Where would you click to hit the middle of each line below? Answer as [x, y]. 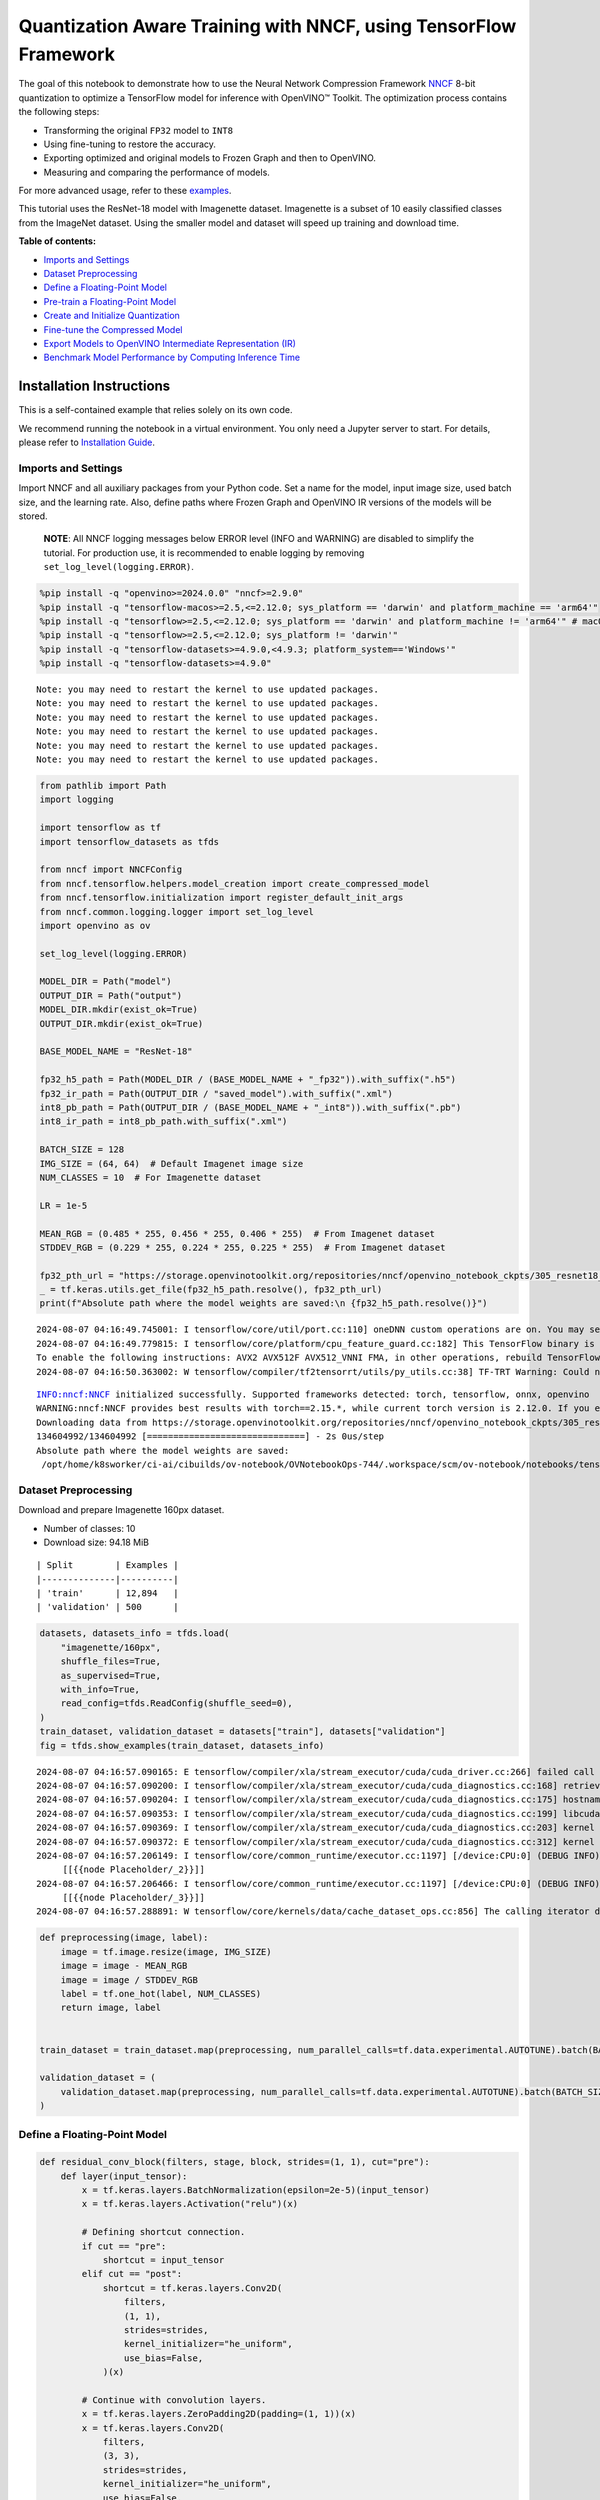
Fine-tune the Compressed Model [113, 329]
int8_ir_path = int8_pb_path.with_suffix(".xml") [163, 1121]
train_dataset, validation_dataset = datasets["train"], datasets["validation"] [242, 1731]
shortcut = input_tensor [163, 2260]
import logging [76, 799]
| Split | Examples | [107, 1565]
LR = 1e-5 [63, 1205]
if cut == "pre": [124, 2246]
